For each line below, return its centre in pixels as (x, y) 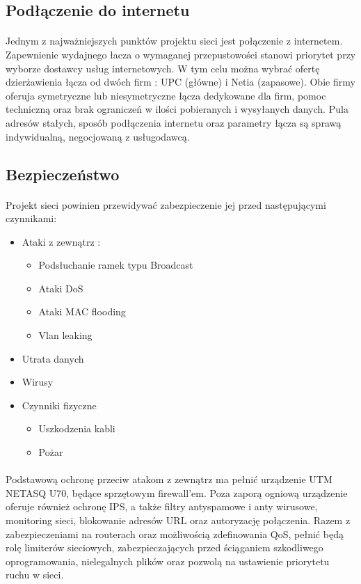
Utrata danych (53, 358)
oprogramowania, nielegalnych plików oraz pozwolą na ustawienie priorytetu (168, 561)
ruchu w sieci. (35, 575)
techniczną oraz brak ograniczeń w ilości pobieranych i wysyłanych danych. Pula (177, 109)
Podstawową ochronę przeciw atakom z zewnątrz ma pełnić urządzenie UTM (169, 479)
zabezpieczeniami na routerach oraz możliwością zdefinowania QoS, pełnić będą (175, 534)
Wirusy (38, 382)
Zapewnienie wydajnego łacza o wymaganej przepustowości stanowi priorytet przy (181, 54)
